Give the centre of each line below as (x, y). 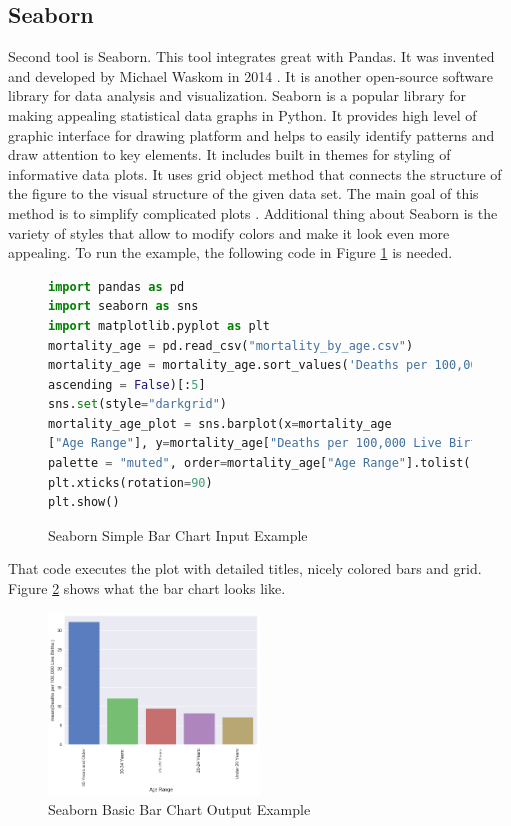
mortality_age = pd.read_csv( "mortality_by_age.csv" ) (231, 345)
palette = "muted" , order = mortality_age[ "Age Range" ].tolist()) (266, 463)
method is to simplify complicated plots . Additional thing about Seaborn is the (253, 212)
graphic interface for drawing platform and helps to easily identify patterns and (251, 134)
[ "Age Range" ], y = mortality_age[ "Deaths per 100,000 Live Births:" (277, 443)
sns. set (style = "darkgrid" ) (138, 404)
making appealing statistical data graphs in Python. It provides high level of (242, 114)
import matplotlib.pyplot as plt (159, 325)
